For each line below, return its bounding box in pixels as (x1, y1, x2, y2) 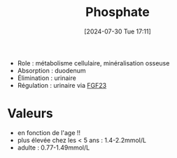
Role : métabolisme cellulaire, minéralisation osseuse (17, 58, 170, 67)
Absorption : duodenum (17, 66, 86, 74)
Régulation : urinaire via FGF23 (17, 81, 107, 89)
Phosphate (85, 4, 150, 20)
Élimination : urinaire (17, 74, 77, 82)
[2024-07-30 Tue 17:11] (83, 27, 152, 35)
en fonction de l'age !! (17, 128, 81, 136)
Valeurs (7, 106, 54, 122)
